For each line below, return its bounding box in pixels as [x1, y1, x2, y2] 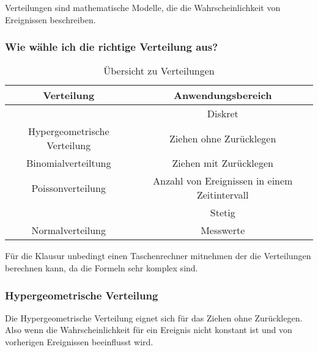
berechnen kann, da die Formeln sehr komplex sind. [5, 262, 198, 274]
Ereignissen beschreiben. [5, 13, 96, 26]
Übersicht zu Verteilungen [103, 64, 215, 78]
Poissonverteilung [31, 180, 106, 195]
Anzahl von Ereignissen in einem [153, 174, 293, 188]
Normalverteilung [31, 223, 106, 238]
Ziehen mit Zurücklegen [172, 156, 273, 170]
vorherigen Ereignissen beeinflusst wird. [5, 335, 153, 348]
